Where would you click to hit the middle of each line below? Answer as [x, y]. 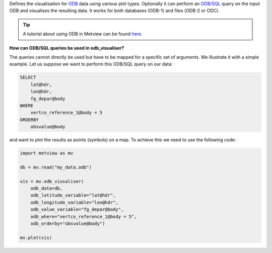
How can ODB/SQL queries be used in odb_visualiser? [67, 48]
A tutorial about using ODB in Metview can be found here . [83, 34]
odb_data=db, [47, 188]
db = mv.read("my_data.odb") [56, 167]
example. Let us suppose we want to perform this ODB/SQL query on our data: [91, 64]
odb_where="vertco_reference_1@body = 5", [84, 217]
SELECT [28, 77]
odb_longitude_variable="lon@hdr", [74, 202]
